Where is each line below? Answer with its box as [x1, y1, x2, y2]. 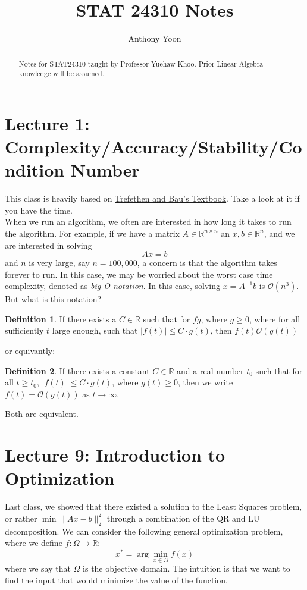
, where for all [249, 312, 300, 325]
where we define [5, 536, 62, 549]
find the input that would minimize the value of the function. [5, 573, 228, 586]
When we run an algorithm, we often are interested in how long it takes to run [5, 215, 292, 228]
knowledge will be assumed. [18, 68, 104, 79]
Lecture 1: [5, 111, 90, 135]
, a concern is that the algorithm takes [137, 256, 277, 269]
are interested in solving [5, 238, 92, 251]
